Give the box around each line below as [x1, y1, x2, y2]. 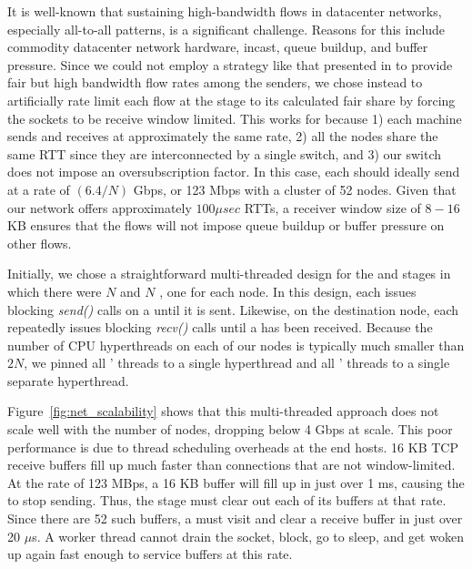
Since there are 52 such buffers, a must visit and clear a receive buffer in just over [7, 509, 463, 528]
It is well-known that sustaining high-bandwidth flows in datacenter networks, [7, 2, 442, 20]
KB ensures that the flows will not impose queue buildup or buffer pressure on [7, 216, 445, 235]
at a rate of [7, 179, 70, 198]
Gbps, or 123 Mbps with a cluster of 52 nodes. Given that [133, 179, 457, 198]
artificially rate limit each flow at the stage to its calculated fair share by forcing [7, 90, 456, 109]
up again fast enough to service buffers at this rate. [7, 544, 293, 564]
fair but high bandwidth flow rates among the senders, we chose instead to [7, 73, 423, 92]
